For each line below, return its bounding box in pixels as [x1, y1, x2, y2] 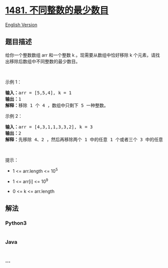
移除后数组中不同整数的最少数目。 [9, 58, 80, 64]
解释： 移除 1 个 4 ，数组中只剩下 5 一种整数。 [5, 102, 109, 108]
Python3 [5, 219, 27, 227]
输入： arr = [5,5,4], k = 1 [5, 90, 72, 96]
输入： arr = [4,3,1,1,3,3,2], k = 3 [5, 124, 93, 129]
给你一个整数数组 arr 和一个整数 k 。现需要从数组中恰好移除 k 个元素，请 [5, 52, 156, 58]
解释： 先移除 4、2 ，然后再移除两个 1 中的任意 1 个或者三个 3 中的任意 [5, 137, 163, 142]
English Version [5, 21, 38, 28]
